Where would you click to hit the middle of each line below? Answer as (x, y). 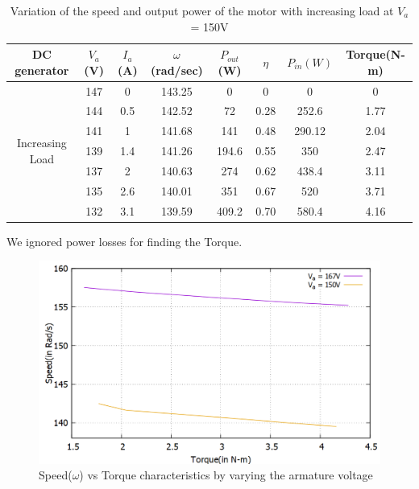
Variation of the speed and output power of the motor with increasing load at (202, 10)
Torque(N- (375, 54)
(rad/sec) (176, 70)
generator (42, 70)
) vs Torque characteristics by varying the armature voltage (226, 475)
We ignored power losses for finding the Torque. (124, 241)
